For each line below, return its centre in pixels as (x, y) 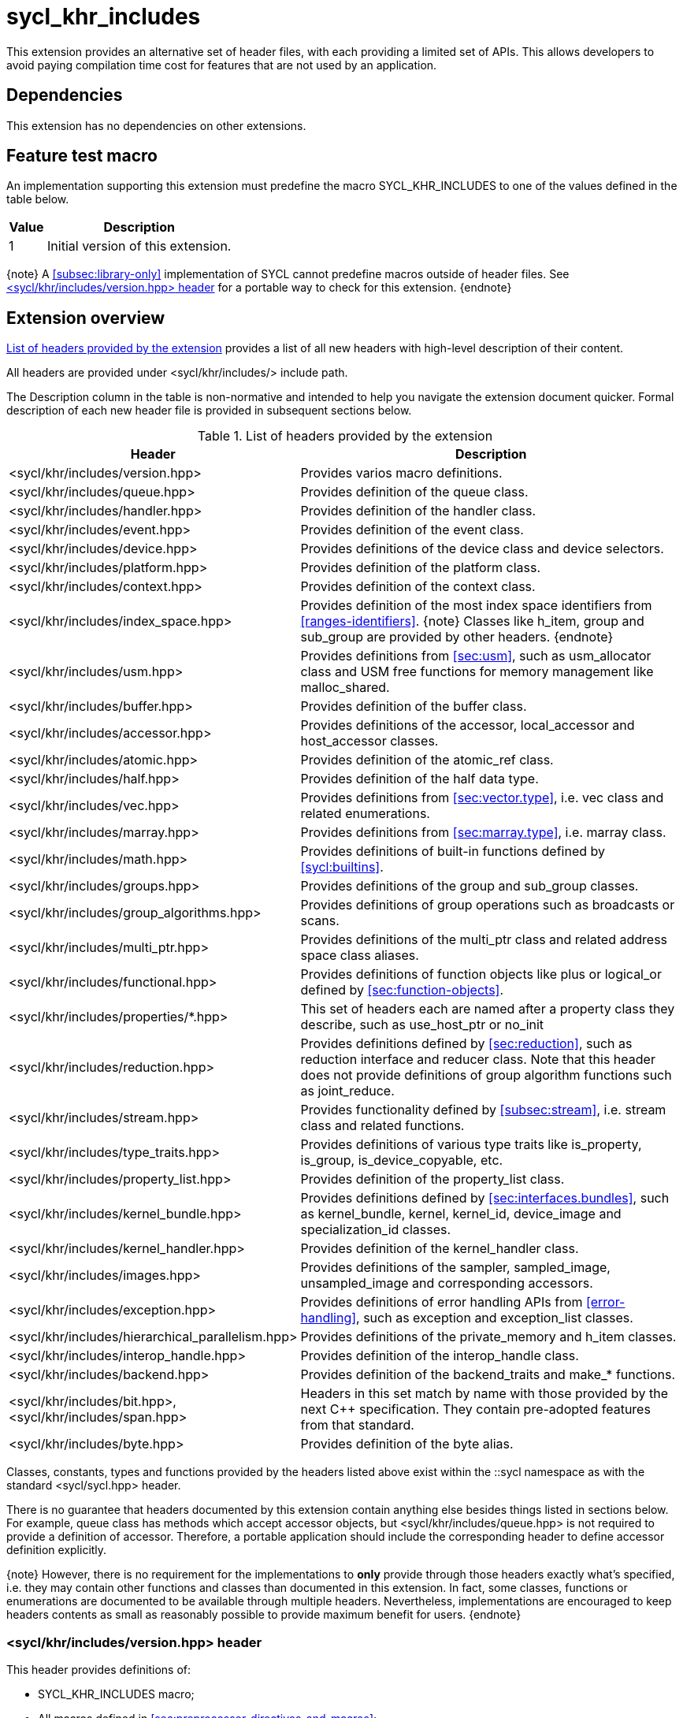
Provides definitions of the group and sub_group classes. (470, 886)
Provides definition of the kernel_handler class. (440, 1249)
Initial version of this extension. (139, 246)
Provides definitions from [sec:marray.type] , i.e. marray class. (483, 833)
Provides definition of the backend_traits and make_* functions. (488, 1375)
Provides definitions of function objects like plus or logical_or (481, 974)
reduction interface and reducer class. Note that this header (478, 1060)
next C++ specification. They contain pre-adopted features (475, 1409)
